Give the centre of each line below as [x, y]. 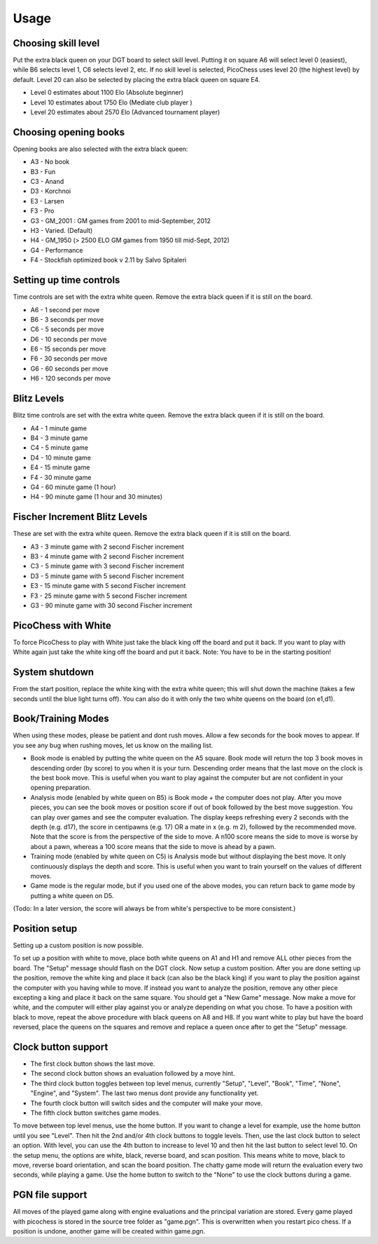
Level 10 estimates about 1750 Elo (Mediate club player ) [111, 102]
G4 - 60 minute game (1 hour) [73, 487]
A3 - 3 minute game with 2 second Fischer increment [107, 547]
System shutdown [54, 673]
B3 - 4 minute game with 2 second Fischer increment [107, 556]
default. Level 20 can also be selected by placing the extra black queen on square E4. [136, 79]
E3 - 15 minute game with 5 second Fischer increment [108, 586]
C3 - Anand [47, 182]
